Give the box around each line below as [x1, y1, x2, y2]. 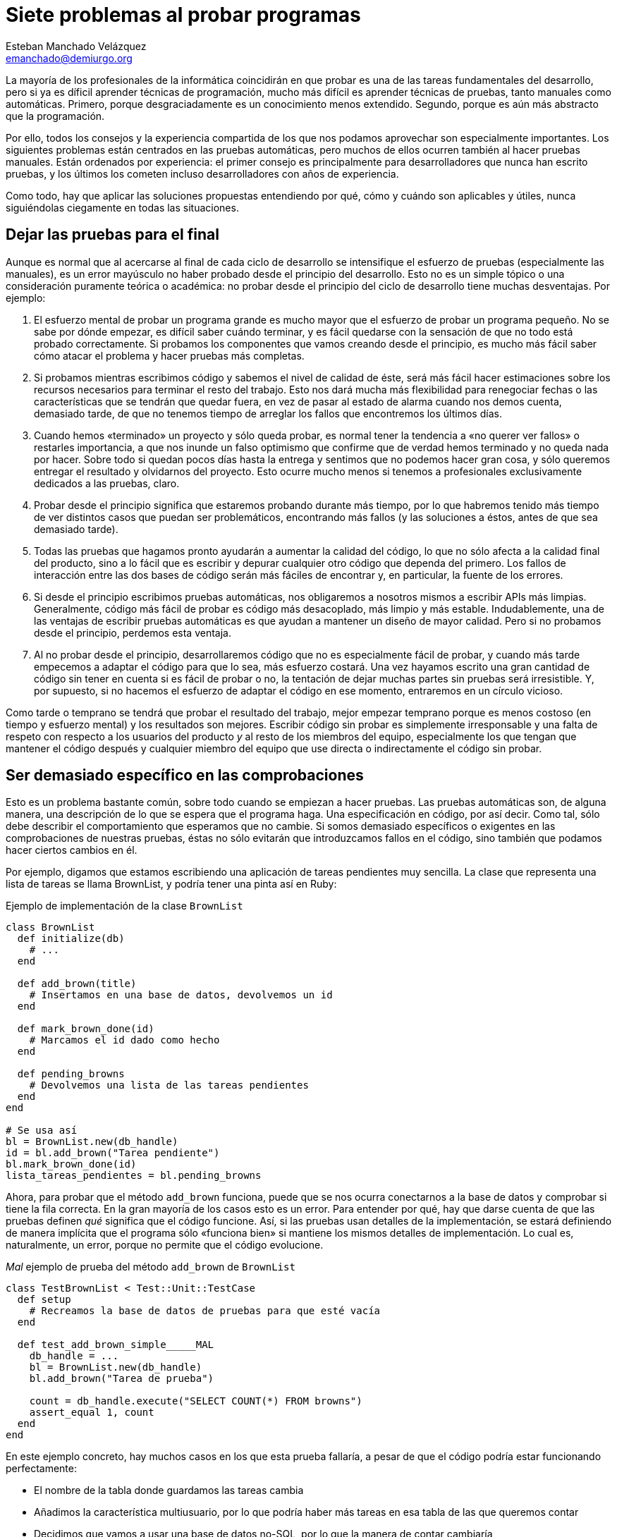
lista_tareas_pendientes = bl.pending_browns [6, 1170, 262, 1182]
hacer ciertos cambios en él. [6, 844, 138, 857]
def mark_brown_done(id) [17, 1023, 154, 1035]
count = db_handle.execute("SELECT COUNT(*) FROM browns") [29, 1395, 362, 1407]
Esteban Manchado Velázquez [6, 39, 147, 52]
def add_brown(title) [17, 978, 137, 990]
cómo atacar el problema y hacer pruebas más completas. [34, 349, 305, 362]
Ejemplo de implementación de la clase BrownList [6, 900, 243, 912]
